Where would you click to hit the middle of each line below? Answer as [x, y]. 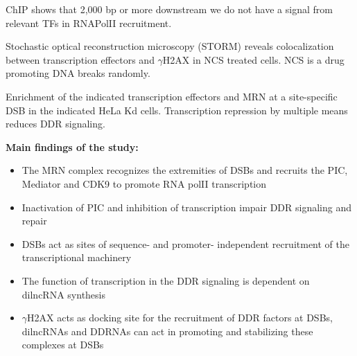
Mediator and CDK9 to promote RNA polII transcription [144, 183]
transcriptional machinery [77, 257]
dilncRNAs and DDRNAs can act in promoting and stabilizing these [167, 331]
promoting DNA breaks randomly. [78, 73]
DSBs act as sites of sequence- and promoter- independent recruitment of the [186, 243]
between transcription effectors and [80, 59]
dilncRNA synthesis [64, 294]
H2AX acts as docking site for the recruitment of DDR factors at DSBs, [180, 318]
